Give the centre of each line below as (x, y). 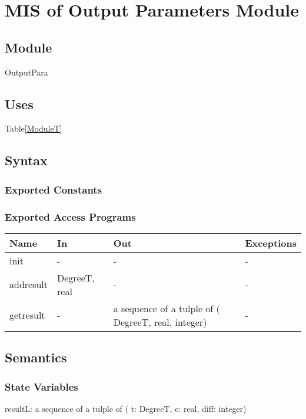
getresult (27, 315)
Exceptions (271, 243)
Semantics (36, 357)
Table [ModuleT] (34, 128)
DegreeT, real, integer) (160, 322)
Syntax (26, 160)
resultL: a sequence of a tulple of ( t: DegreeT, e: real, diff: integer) (126, 408)
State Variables (41, 386)
